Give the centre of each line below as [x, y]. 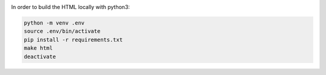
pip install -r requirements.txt [73, 40]
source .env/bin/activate [62, 31]
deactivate [40, 56]
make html [38, 48]
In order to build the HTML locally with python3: [70, 7]
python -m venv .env [54, 23]
